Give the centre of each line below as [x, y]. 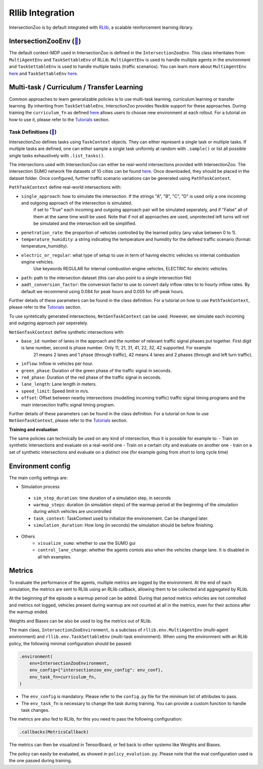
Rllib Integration [42, 13]
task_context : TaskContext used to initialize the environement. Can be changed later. [121, 518]
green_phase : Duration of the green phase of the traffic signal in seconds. [96, 370]
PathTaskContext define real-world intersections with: [65, 187]
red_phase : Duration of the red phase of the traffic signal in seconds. [91, 377]
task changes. [35, 710]
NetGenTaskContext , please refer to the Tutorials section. [68, 421]
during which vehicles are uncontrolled [72, 512]
